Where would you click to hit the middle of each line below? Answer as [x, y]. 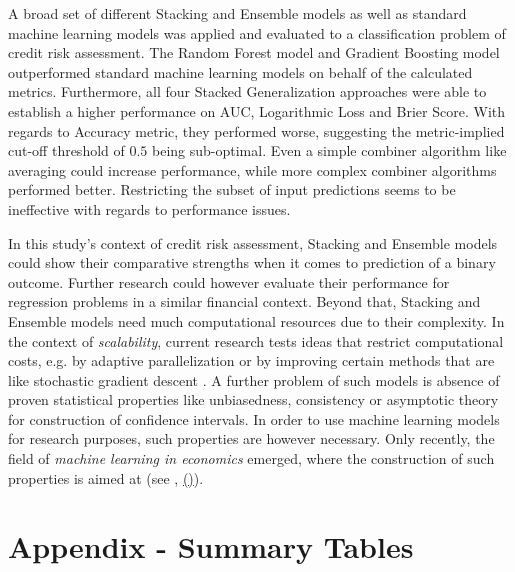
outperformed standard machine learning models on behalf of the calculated [240, 71]
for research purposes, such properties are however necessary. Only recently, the [251, 438]
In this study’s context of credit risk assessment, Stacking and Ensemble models [253, 242]
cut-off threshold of [66, 150]
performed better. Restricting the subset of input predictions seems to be [232, 189]
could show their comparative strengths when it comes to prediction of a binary [252, 262]
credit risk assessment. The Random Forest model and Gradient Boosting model [254, 52]
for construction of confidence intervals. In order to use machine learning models [254, 418]
